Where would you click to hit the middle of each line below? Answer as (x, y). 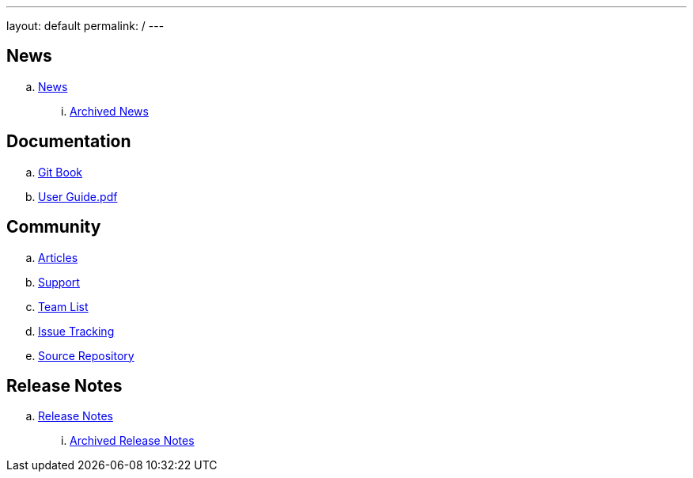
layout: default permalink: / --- (85, 26)
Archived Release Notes (132, 441)
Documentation (69, 142)
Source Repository (86, 355)
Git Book (60, 172)
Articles (58, 257)
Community (54, 227)
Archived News (109, 111)
